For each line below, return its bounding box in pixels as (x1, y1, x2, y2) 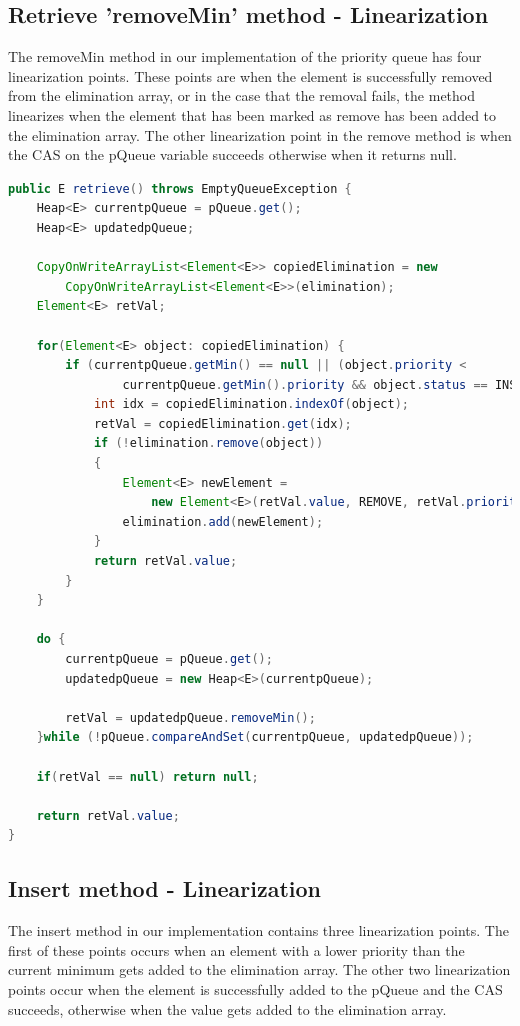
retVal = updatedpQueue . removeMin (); (65, 710, 316, 725)
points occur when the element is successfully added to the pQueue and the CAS (8, 978, 503, 999)
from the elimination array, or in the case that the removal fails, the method (8, 85, 476, 106)
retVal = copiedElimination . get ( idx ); (93, 416, 352, 431)
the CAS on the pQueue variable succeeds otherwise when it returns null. (8, 144, 457, 165)
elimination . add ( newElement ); (122, 514, 324, 529)
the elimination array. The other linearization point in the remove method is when (8, 124, 512, 145)
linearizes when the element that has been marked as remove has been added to (8, 104, 497, 125)
